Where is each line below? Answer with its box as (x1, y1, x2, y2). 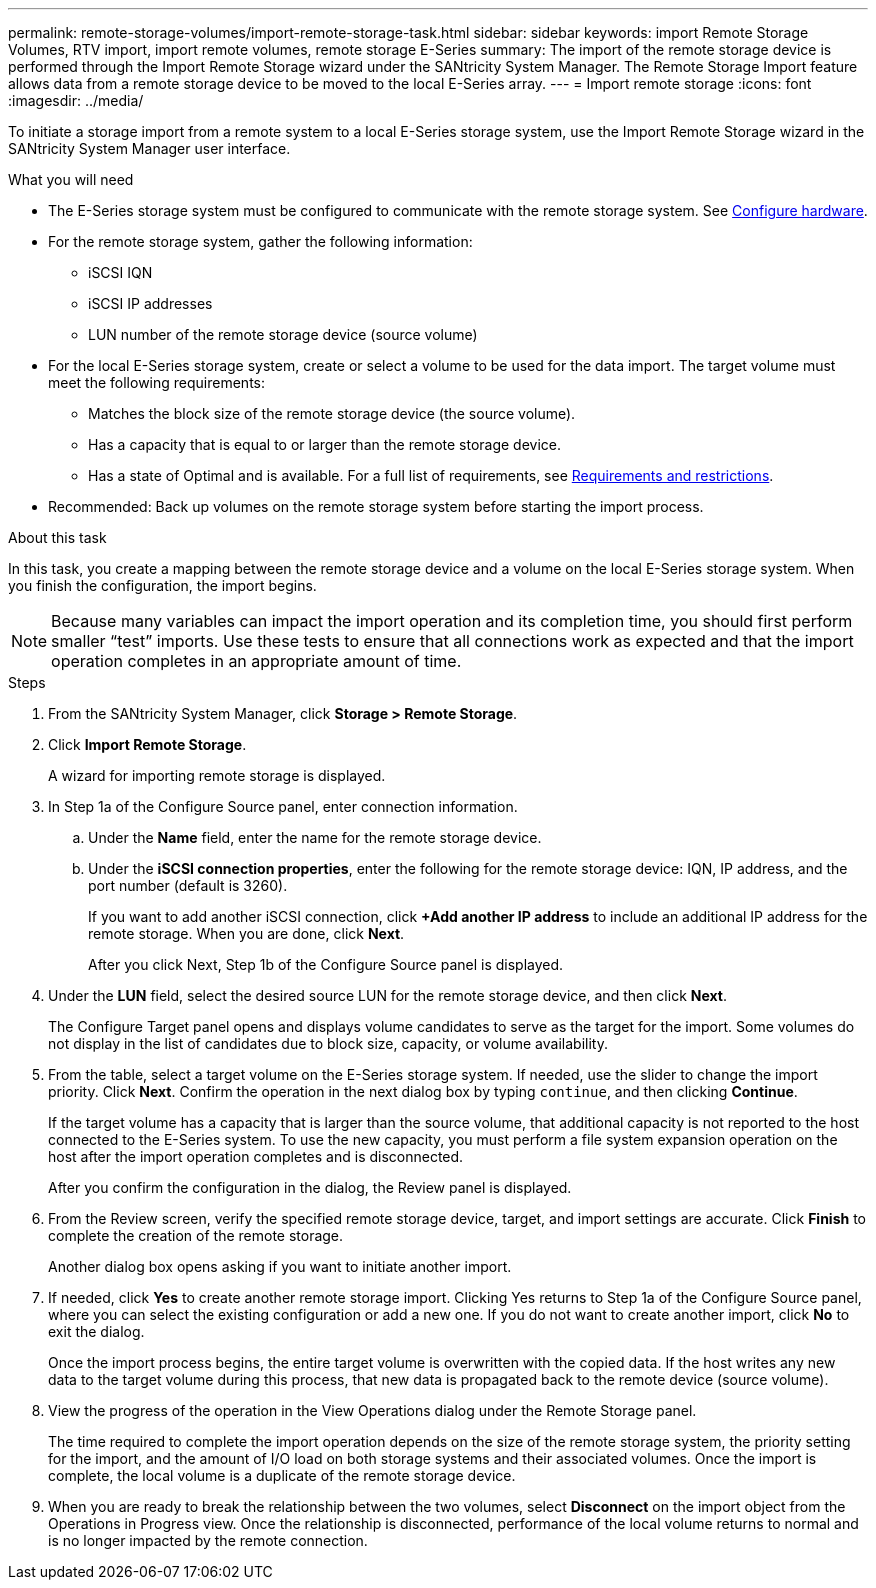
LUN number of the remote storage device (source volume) (88, 326, 478, 343)
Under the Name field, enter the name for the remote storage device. (88, 829, 542, 846)
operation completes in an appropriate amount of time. (51, 651, 462, 671)
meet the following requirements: (48, 374, 265, 391)
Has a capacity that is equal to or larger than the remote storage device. (88, 436, 562, 453)
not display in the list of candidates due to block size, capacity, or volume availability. (48, 1035, 608, 1052)
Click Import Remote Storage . (48, 736, 247, 753)
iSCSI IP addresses (88, 295, 213, 312)
